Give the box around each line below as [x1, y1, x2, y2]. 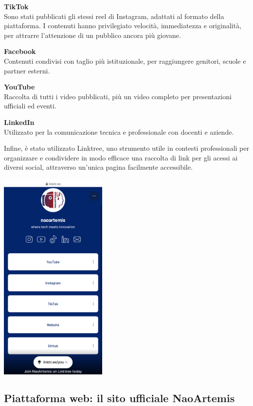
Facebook [4, 46, 36, 56]
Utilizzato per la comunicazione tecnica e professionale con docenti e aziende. [4, 126, 234, 137]
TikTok [4, 1, 29, 11]
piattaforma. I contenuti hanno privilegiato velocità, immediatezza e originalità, [4, 20, 241, 31]
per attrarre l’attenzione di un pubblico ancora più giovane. [4, 30, 181, 40]
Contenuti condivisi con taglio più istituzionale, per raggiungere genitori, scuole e [4, 55, 246, 66]
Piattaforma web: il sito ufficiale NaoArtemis [4, 390, 235, 405]
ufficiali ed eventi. [4, 101, 56, 111]
